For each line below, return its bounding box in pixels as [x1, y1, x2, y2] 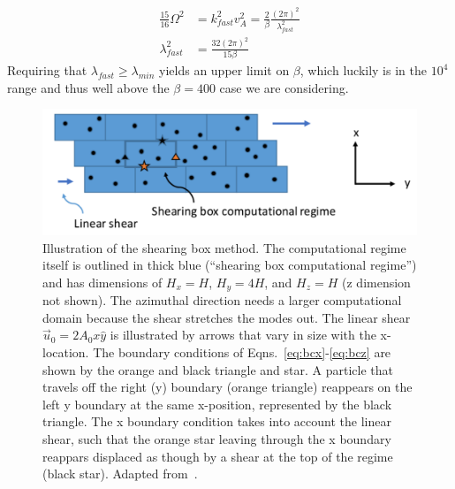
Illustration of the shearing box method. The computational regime [42, 238, 406, 256]
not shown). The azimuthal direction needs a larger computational [42, 291, 402, 309]
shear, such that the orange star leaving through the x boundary [42, 430, 391, 448]
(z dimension [342, 272, 411, 291]
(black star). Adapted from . [42, 464, 198, 483]
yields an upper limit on [159, 61, 290, 79]
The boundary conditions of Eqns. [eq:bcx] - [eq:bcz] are [93, 343, 391, 362]
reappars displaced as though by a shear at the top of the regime [42, 447, 393, 465]
